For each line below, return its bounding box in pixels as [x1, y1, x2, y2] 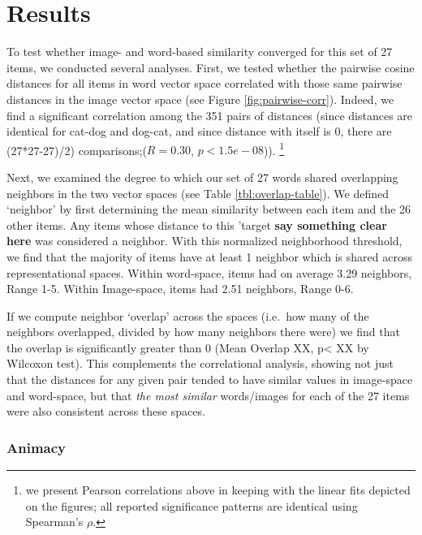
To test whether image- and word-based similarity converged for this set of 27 [6, 43, 393, 60]
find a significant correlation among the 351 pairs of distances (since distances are [6, 106, 413, 123]
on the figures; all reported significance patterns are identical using [25, 497, 358, 514]
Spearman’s [25, 513, 84, 530]
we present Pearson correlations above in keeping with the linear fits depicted [25, 481, 411, 498]
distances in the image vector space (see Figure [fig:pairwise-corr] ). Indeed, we [6, 90, 394, 107]
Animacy [6, 437, 66, 457]
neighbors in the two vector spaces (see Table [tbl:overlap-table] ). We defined [6, 184, 389, 201]
